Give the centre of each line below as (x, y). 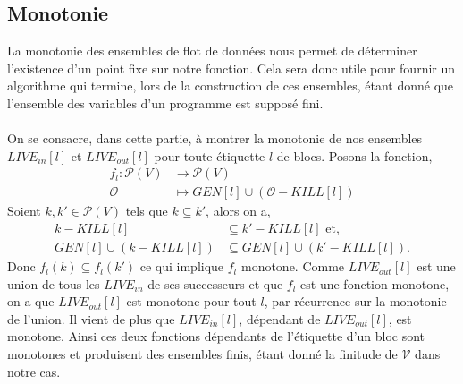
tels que (147, 211)
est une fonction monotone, (375, 283)
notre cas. (34, 371)
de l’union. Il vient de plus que (91, 318)
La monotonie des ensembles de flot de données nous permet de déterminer (212, 51)
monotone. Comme (293, 266)
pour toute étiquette (210, 155)
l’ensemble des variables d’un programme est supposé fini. (165, 102)
